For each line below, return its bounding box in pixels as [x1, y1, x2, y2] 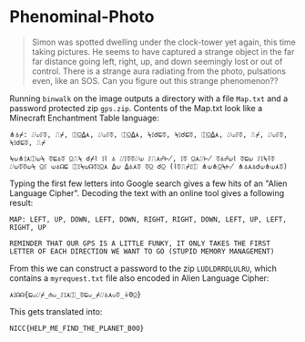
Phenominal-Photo [9, 6, 155, 27]
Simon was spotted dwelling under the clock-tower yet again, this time [31, 36, 296, 47]
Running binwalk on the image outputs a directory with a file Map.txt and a [9, 93, 289, 104]
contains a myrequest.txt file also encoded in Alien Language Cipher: [9, 272, 269, 284]
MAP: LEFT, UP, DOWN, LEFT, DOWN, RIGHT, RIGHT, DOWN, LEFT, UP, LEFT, [9, 214, 287, 224]
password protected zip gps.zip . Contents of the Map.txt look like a [9, 102, 263, 113]
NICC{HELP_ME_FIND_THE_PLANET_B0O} [9, 324, 145, 333]
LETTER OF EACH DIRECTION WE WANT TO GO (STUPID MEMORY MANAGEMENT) [9, 246, 275, 256]
